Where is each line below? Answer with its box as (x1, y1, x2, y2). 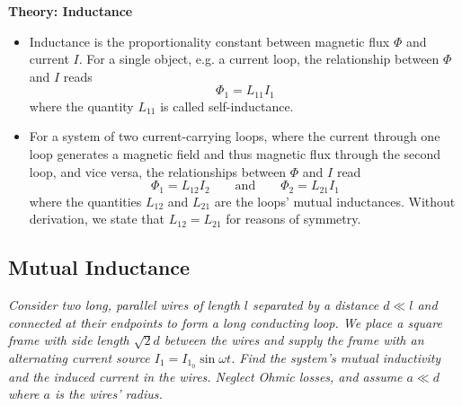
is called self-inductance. (160, 96, 294, 115)
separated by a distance (253, 296, 379, 314)
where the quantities (29, 191, 142, 210)
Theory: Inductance (8, 2, 133, 20)
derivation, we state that (29, 209, 165, 228)
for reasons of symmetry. (226, 209, 361, 228)
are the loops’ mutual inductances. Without (214, 191, 456, 210)
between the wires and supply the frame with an (164, 331, 424, 349)
